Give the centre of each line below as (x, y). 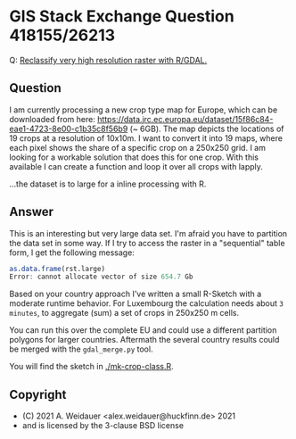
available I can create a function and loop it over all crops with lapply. (136, 166)
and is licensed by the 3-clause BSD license (103, 426)
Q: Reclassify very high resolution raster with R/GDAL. (108, 60)
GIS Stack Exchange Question (122, 17)
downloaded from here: (52, 119)
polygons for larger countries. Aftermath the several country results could (144, 340)
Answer (32, 212)
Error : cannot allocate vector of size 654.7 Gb (101, 277)
